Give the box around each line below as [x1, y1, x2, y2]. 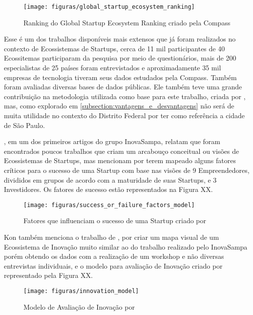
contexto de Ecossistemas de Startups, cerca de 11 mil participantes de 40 [4, 43, 225, 53]
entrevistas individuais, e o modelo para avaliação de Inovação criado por [4, 260, 223, 271]
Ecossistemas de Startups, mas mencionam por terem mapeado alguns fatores [4, 155, 236, 166]
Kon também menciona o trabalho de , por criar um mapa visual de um [4, 232, 219, 242]
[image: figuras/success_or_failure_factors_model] [23, 201, 195, 209]
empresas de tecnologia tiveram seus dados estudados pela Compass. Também [4, 72, 237, 82]
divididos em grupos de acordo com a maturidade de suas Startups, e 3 [4, 174, 217, 185]
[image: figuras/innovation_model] [23, 287, 139, 294]
